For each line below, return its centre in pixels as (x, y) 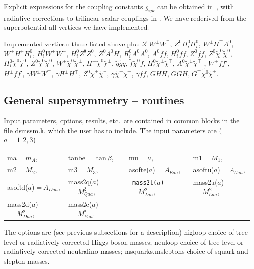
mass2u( (205, 182)
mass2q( (80, 182)
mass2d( (20, 204)
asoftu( (203, 169)
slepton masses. (27, 261)
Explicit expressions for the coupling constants (74, 6)
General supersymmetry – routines (94, 100)
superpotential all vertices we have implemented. (77, 27)
